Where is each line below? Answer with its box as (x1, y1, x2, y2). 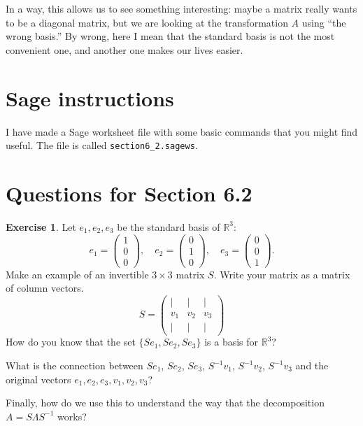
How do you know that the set (6, 334, 136, 349)
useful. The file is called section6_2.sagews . (6, 138, 198, 152)
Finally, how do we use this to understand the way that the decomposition (6, 395, 325, 410)
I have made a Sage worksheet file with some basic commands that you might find (6, 124, 358, 139)
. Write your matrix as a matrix (213, 267, 350, 281)
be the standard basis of (117, 219, 220, 234)
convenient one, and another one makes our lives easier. (6, 42, 243, 57)
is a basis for (204, 334, 259, 349)
